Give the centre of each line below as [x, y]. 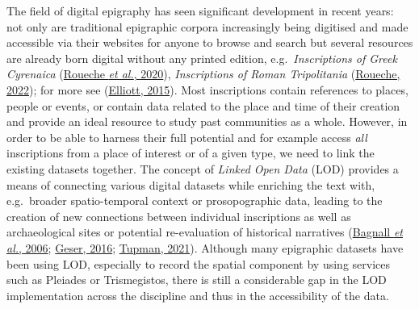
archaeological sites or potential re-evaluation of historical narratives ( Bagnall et [205, 232]
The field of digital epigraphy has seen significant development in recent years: [200, 10]
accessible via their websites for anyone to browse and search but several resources [210, 42]
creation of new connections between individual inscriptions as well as [179, 216]
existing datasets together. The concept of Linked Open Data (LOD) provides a [203, 168]
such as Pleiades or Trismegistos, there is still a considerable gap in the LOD [197, 280]
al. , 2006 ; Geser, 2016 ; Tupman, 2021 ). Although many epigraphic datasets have [205, 247]
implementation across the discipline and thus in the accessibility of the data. [198, 295]
